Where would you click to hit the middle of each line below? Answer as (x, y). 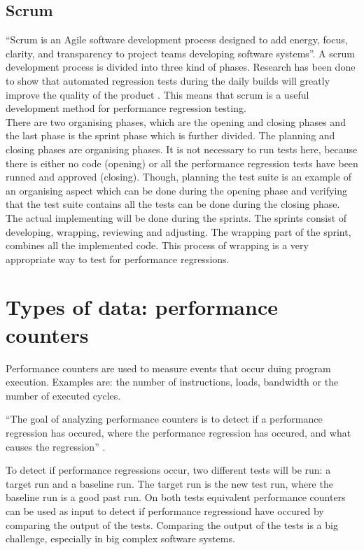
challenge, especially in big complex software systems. (120, 538)
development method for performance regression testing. (126, 108)
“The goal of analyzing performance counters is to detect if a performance (164, 419)
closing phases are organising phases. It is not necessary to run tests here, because (182, 149)
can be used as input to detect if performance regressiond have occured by (165, 510)
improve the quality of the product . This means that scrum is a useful (157, 94)
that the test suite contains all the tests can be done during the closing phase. (173, 204)
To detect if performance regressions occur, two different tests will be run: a (168, 470)
